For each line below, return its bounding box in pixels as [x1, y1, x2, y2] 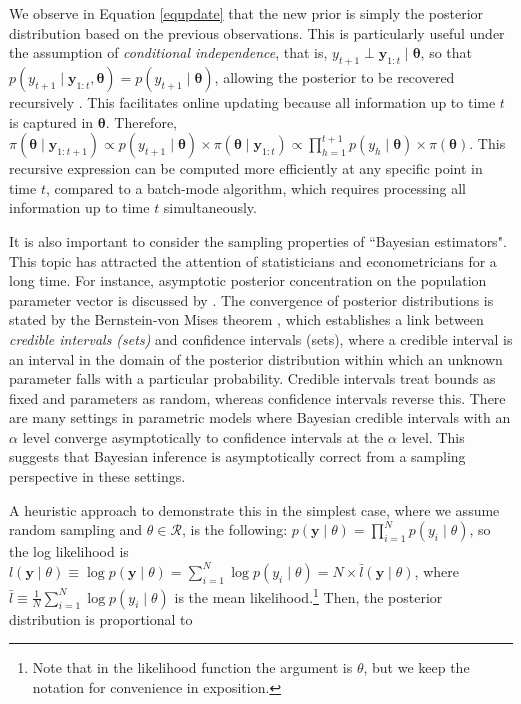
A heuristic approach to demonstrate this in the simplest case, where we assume [9, 499, 500, 520]
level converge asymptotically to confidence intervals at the [22, 426, 384, 447]
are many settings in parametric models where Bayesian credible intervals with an [9, 407, 511, 428]
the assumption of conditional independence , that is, [9, 42, 328, 63]
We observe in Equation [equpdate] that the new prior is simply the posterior [9, 3, 484, 23]
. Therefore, [105, 111, 177, 132]
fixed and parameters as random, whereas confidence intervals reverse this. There [9, 387, 506, 408]
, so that [420, 42, 473, 63]
